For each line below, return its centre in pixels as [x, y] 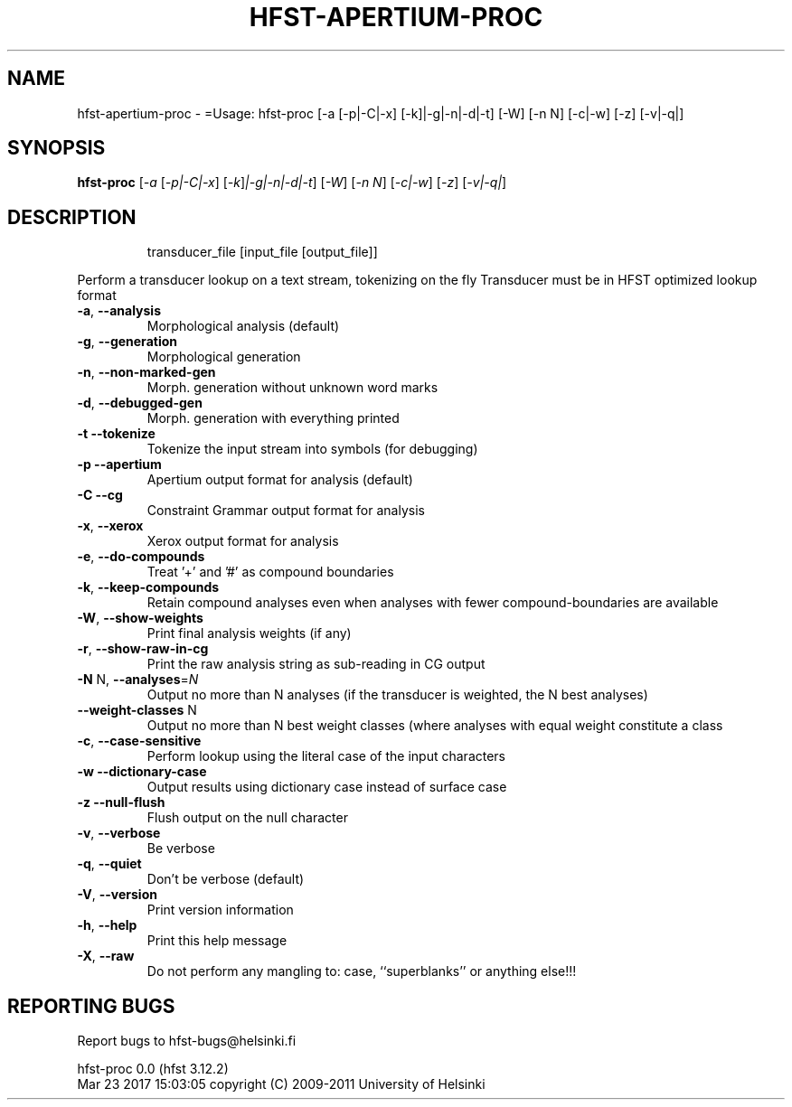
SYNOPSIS [57, 148]
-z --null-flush [121, 802]
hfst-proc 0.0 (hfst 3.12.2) [153, 1069]
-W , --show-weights [140, 618]
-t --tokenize [116, 434]
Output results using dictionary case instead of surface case [327, 787]
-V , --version [117, 895]
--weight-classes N [137, 710]
